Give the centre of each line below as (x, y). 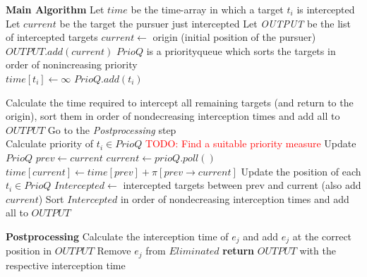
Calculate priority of (50, 143)
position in (29, 251)
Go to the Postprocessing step (112, 129)
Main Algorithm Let (55, 9)
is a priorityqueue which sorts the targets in (241, 50)
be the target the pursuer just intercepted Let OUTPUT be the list (205, 23)
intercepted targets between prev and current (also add (242, 185)
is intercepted (326, 9)
